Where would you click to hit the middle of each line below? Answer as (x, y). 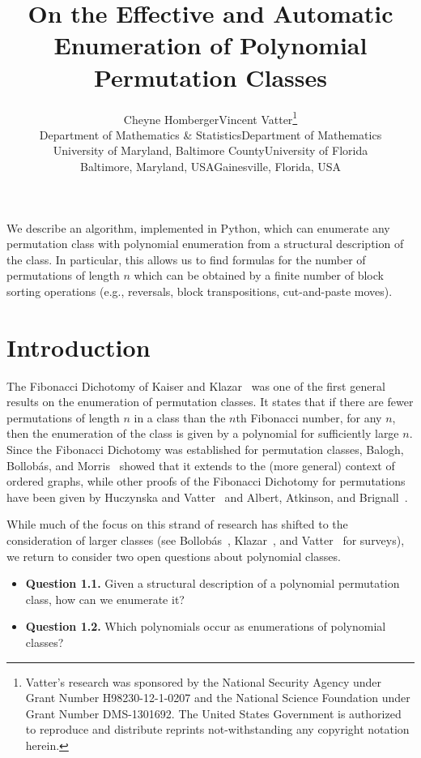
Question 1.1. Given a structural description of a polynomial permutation (213, 583)
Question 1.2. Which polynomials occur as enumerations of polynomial (206, 626)
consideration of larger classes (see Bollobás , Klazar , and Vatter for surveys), (206, 540)
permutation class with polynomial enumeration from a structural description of (205, 244)
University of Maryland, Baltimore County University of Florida (210, 150)
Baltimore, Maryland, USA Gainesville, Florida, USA (210, 166)
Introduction (79, 347)
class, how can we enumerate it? (105, 599)
